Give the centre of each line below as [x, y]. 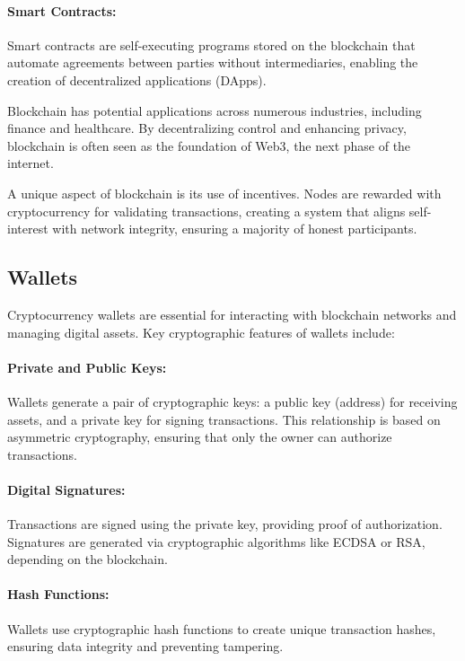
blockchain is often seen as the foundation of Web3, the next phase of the [209, 145]
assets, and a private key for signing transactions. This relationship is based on [224, 419]
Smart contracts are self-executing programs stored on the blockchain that [211, 44]
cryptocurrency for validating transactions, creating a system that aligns [206, 211]
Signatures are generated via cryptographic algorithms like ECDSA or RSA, [216, 541]
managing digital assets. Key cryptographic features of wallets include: [201, 332]
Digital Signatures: [66, 489]
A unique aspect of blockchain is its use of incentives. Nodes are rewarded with [224, 193]
